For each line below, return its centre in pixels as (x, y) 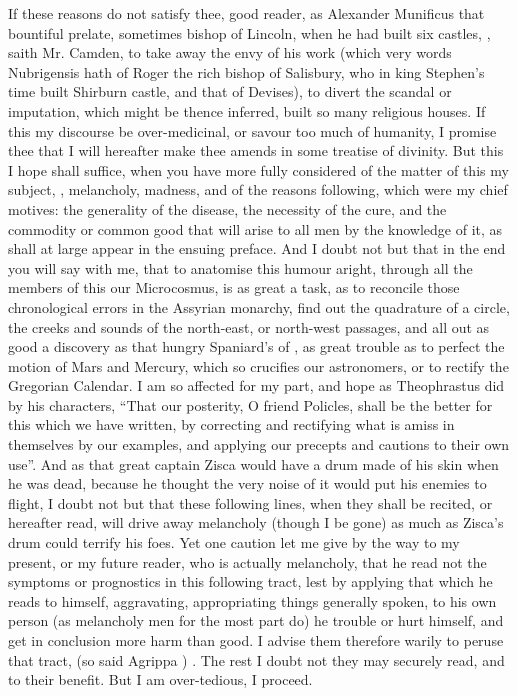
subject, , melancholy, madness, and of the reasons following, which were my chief (258, 189)
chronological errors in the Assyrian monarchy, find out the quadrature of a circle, (259, 306)
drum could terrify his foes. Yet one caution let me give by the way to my (234, 542)
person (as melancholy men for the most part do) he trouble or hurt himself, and (256, 620)
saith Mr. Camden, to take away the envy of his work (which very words (230, 52)
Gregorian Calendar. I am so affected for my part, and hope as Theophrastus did (256, 385)
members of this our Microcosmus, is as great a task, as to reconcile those (234, 287)
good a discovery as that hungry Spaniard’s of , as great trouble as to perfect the (256, 346)
